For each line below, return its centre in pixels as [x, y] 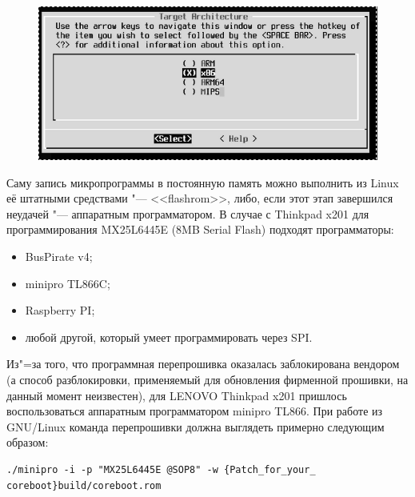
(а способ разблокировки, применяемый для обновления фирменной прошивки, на [207, 379]
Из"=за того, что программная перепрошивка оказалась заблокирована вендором [203, 364]
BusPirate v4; [59, 256]
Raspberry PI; [60, 310]
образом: [28, 442]
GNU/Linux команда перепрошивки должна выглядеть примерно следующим [196, 426]
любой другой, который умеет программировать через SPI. [169, 337]
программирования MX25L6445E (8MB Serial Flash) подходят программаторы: [200, 229]
